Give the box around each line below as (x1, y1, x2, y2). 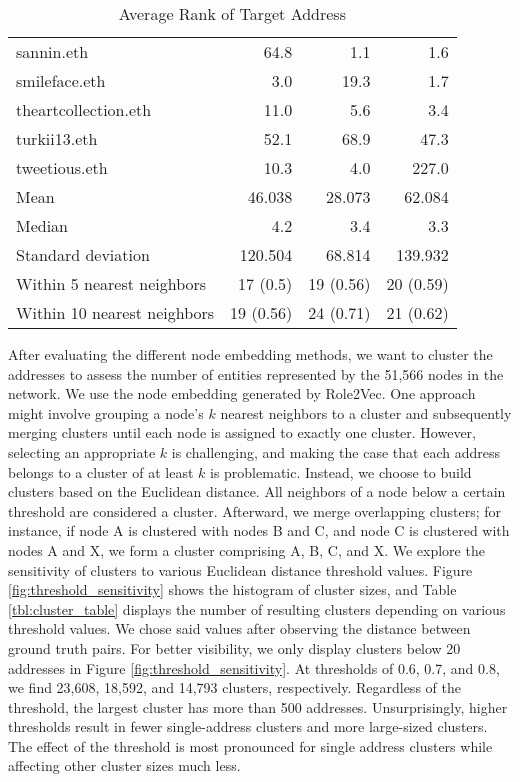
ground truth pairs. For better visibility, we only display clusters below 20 (8, 637, 461, 658)
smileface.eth (16, 69, 106, 92)
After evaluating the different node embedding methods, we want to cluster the (8, 344, 493, 364)
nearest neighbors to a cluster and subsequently (220, 402, 512, 423)
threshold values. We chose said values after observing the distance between (8, 618, 471, 639)
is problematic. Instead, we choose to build (209, 461, 472, 482)
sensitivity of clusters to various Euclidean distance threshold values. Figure (8, 559, 473, 580)
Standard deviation (16, 243, 150, 266)
